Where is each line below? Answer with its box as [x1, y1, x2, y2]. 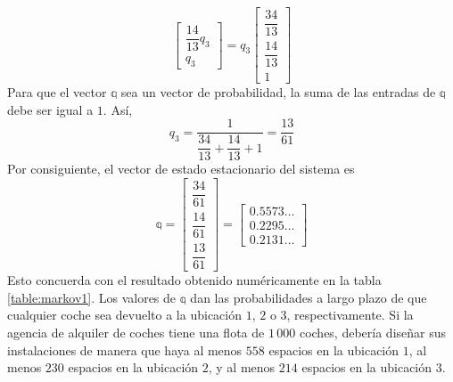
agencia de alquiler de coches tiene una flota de [7, 323, 265, 342]
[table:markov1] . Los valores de [7, 288, 177, 306]
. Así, [103, 100, 133, 118]
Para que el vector [7, 83, 107, 102]
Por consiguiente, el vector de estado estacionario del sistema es [7, 159, 355, 178]
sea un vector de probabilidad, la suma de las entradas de [120, 83, 436, 102]
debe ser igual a [7, 100, 94, 118]
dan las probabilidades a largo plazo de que [190, 288, 427, 306]
